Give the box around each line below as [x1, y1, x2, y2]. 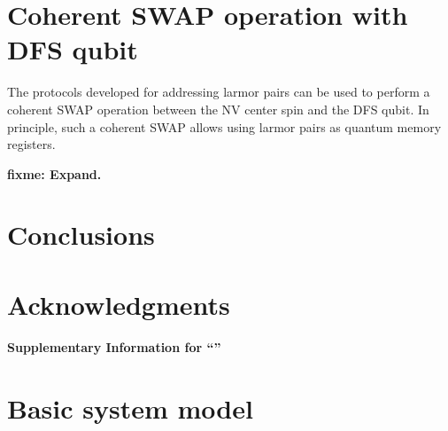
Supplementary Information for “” [7, 337, 221, 356]
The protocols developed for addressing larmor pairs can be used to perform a [7, 82, 430, 101]
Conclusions [7, 216, 155, 253]
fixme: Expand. [7, 164, 102, 183]
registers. [7, 135, 56, 153]
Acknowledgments [7, 286, 230, 322]
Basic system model [7, 389, 253, 426]
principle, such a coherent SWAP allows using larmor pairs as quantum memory [7, 117, 442, 136]
